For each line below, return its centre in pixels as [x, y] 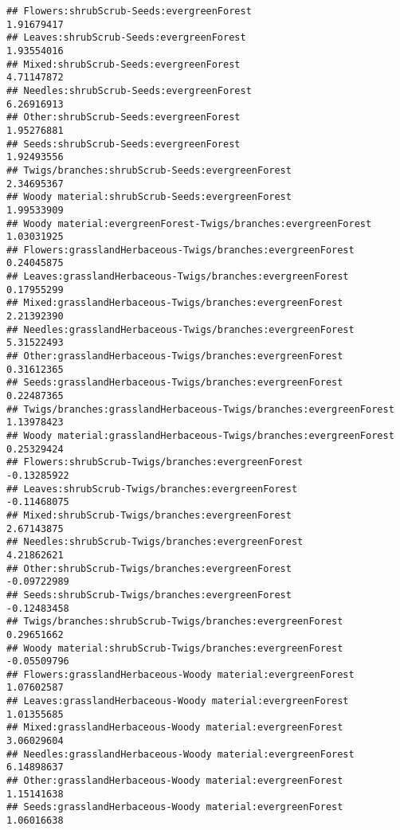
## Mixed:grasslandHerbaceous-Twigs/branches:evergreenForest [175, 303]
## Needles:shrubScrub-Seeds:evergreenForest [129, 90]
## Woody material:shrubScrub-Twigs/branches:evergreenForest [175, 648]
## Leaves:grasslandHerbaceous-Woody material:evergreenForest [178, 701]
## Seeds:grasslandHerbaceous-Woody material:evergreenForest [175, 807]
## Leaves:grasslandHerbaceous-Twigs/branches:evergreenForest [178, 277]
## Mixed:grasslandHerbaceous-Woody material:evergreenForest [175, 728]
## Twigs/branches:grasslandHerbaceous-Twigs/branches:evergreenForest [200, 409]
